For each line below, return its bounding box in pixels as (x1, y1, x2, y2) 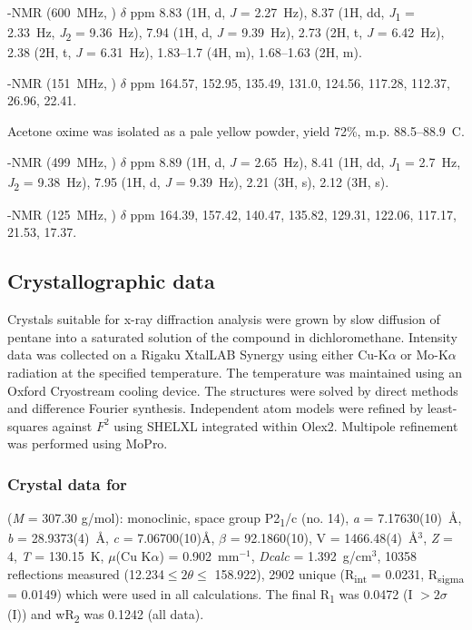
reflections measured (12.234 (7, 564, 164, 583)
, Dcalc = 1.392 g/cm (251, 546, 372, 565)
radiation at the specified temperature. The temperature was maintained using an (7, 363, 462, 382)
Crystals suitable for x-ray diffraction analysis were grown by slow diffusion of (7, 310, 440, 329)
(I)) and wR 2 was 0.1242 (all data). (7, 604, 204, 625)
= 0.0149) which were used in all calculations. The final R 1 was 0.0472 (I (7, 584, 413, 605)
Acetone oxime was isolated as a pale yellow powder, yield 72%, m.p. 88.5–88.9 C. (7, 122, 465, 141)
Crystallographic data (7, 267, 215, 295)
